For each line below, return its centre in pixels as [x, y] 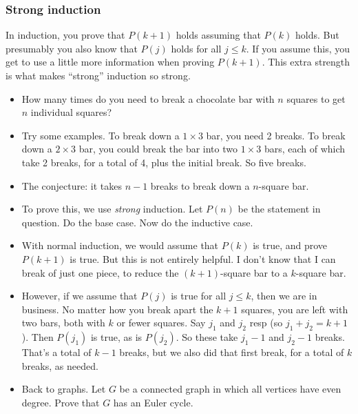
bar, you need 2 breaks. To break [276, 135]
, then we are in [284, 296]
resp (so [266, 323]
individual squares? [71, 112]
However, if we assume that [80, 296]
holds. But [317, 35]
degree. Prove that [61, 402]
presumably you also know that [72, 48]
